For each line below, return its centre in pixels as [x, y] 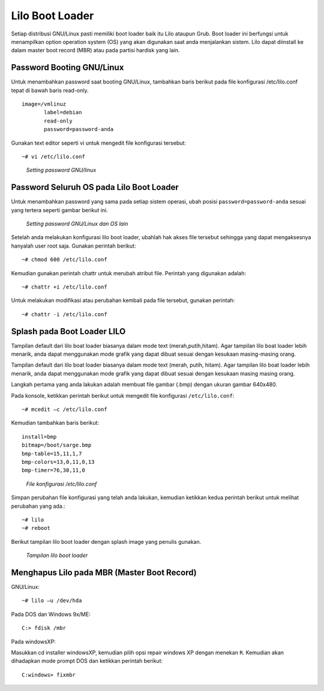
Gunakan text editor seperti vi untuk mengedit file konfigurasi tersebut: [98, 143]
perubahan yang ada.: [38, 506]
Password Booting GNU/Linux [67, 68]
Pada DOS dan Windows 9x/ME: [51, 614]
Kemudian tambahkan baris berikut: [55, 423]
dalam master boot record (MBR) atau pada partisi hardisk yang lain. [95, 50]
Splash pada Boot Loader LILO [68, 331]
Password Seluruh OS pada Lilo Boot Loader [95, 187]
